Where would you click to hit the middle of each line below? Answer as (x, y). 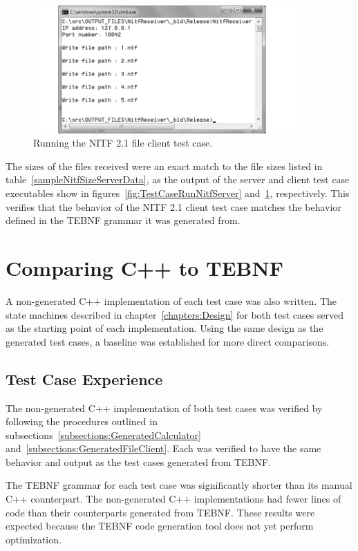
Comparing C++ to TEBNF (144, 267)
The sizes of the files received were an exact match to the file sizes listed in (164, 166)
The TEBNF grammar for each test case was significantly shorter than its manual (179, 485)
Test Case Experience (84, 379)
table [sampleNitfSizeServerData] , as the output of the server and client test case (178, 179)
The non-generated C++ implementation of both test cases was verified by (164, 408)
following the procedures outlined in (82, 421)
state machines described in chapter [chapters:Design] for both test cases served (175, 314)
